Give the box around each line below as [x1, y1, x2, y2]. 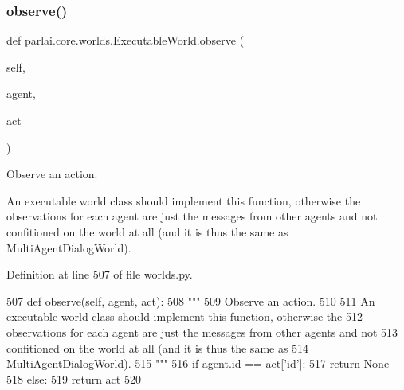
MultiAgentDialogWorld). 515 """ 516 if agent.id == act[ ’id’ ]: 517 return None [6, 355, 390, 372]
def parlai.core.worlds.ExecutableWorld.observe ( [6, 32, 245, 49]
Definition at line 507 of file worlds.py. [6, 266, 193, 283]
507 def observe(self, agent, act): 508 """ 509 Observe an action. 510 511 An [6, 292, 375, 309]
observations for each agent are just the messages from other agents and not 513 [6, 323, 398, 340]
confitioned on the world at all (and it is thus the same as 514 [6, 339, 309, 356]
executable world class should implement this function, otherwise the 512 [6, 308, 363, 325]
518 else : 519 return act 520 [6, 370, 141, 387]
